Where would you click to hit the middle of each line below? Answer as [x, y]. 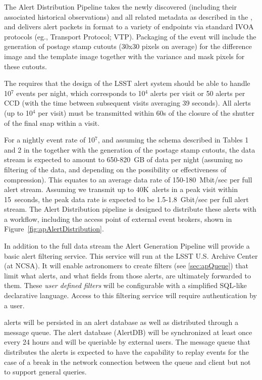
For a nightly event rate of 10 [49, 140]
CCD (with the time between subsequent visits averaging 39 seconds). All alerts [127, 103]
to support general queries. [45, 372]
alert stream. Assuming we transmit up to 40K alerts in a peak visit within [121, 189]
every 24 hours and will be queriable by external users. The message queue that [127, 342]
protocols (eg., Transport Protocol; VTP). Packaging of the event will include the [130, 36]
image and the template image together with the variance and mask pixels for [124, 56]
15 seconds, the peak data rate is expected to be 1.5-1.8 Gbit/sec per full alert [126, 199]
